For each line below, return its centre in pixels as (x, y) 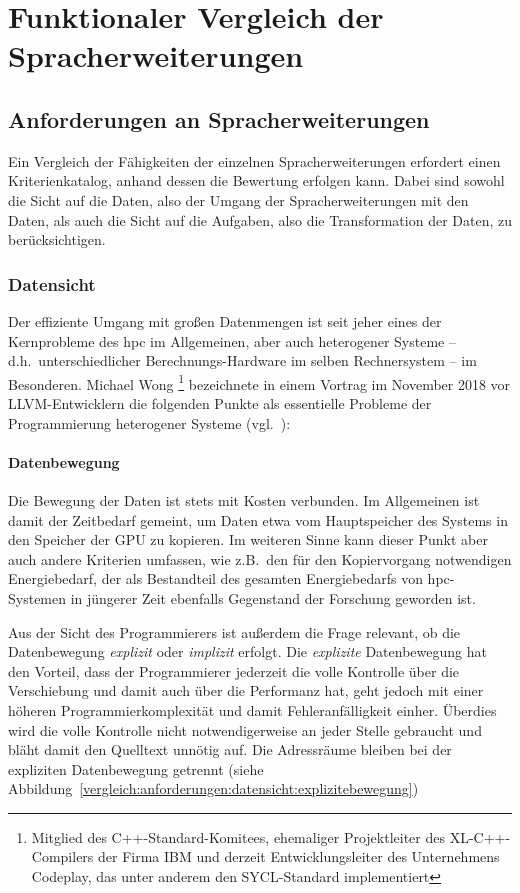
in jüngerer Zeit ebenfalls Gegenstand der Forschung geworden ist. (273, 597)
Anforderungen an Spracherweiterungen (219, 118)
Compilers (62, 856)
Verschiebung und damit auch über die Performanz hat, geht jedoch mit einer (246, 690)
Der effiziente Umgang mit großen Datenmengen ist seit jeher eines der (225, 320)
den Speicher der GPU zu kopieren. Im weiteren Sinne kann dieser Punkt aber (248, 539)
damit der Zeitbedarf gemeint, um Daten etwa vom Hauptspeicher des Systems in (258, 519)
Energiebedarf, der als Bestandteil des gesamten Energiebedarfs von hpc (229, 578)
